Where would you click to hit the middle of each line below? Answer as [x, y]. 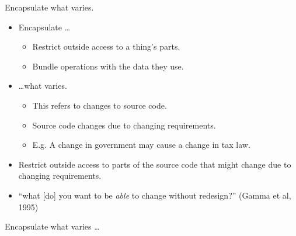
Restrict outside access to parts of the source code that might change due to [155, 164]
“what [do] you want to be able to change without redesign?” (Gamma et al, [155, 195]
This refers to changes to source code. [100, 105]
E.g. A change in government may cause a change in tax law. [141, 145]
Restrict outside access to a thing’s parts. [106, 46]
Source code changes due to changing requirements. [124, 125]
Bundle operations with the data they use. [108, 66]
